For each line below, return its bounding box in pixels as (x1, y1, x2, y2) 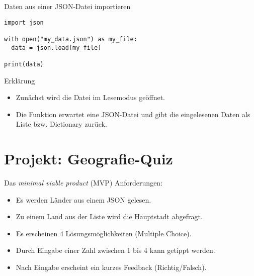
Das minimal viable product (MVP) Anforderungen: (4, 177, 163, 188)
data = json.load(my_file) (11, 44, 102, 51)
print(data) (4, 60, 44, 68)
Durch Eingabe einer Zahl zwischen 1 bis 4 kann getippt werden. (16, 245, 215, 255)
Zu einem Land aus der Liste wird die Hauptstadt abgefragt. (16, 211, 203, 222)
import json (4, 19, 44, 26)
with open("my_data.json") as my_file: (4, 35, 137, 43)
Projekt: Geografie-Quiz (4, 148, 173, 169)
